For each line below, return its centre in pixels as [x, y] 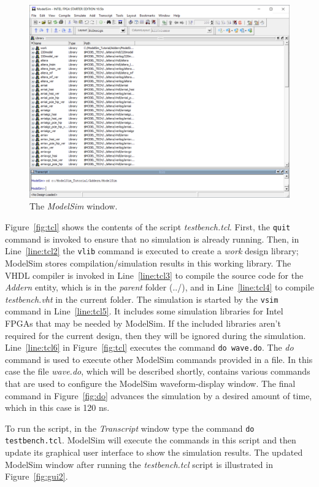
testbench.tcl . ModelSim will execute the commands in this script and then [151, 440]
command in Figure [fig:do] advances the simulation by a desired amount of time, [159, 395]
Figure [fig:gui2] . [37, 476]
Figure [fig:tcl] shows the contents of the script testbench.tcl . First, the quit [148, 227]
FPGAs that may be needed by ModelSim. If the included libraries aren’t [143, 323]
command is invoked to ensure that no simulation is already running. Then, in [152, 239]
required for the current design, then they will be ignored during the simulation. [156, 335]
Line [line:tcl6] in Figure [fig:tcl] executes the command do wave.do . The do [149, 347]
